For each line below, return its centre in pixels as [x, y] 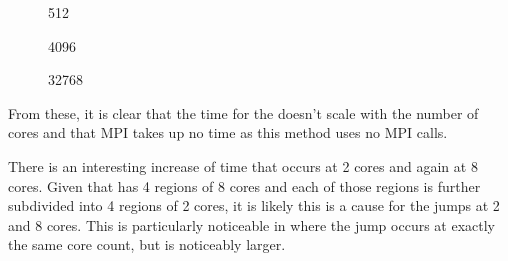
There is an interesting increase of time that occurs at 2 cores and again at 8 [243, 165]
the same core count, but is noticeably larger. [147, 244]
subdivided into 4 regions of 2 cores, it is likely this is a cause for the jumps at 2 [254, 205]
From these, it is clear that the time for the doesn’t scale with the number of [243, 112]
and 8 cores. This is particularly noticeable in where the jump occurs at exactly [251, 224]
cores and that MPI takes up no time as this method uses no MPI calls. [228, 132]
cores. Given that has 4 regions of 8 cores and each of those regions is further [244, 185]
